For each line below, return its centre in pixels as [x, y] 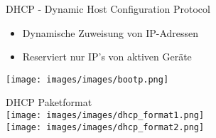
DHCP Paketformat [49, 102]
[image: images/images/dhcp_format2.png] [105, 127]
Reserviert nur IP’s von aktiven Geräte [107, 57]
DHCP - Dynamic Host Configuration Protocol [108, 9]
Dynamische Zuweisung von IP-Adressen [110, 32]
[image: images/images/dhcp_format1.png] [105, 116]
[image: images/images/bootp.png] [87, 79]
